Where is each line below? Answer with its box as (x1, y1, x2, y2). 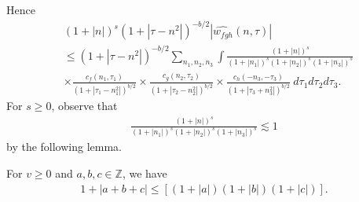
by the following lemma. (6, 138, 122, 155)
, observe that (51, 97, 118, 114)
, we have (122, 165, 167, 182)
